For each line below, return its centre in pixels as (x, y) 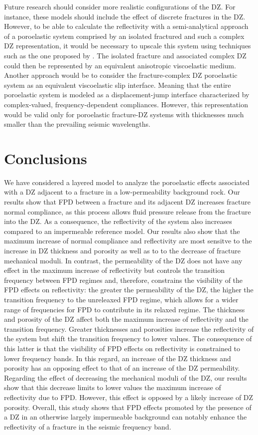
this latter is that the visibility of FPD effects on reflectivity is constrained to (122, 348)
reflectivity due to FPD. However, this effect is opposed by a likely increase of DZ (129, 397)
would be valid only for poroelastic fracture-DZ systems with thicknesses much (124, 114)
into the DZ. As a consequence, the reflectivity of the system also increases (118, 221)
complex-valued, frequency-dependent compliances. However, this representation (126, 104)
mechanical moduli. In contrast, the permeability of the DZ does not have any (123, 260)
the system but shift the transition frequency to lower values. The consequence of (128, 338)
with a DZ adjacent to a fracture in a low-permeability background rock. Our (122, 192)
